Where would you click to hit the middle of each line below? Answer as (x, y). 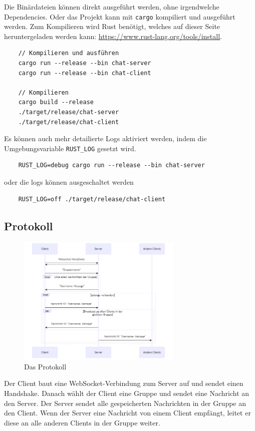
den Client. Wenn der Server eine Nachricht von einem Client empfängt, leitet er (127, 413)
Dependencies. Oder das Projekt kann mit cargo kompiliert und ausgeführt (120, 16)
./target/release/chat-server (69, 112)
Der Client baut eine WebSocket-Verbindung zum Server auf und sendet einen (124, 383)
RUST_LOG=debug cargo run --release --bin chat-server (111, 165)
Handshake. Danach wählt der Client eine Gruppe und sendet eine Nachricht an (127, 393)
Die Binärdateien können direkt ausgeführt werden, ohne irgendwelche (112, 7)
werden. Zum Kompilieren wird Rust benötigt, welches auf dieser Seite (112, 26)
